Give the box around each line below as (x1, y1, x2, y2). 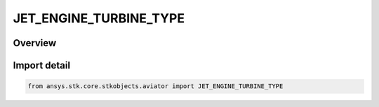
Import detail (13, 59, 70, 71)
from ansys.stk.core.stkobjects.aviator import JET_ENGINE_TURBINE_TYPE (27, 83, 284, 90)
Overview (13, 37, 57, 49)
